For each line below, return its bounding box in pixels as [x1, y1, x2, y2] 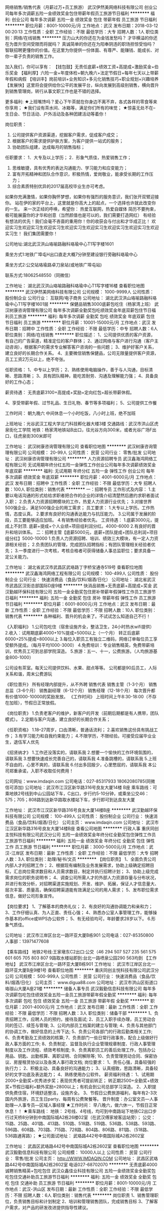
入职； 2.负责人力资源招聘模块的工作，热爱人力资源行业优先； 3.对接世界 [5, 499, 152, 504]
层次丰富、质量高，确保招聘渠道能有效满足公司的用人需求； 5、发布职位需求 [5, 887, 159, 893]
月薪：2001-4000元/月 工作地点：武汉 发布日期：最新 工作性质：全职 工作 [9, 1004, 158, 1010]
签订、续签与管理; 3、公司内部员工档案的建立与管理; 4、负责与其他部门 [13, 1023, 157, 1028]
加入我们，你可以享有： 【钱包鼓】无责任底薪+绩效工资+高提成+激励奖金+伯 [5, 64, 159, 70]
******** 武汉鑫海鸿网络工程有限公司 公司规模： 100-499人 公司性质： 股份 [5, 571, 159, 576]
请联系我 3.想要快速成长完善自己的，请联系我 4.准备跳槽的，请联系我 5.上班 [5, 756, 157, 762]
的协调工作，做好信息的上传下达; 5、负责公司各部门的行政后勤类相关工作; [5, 1028, 153, 1034]
